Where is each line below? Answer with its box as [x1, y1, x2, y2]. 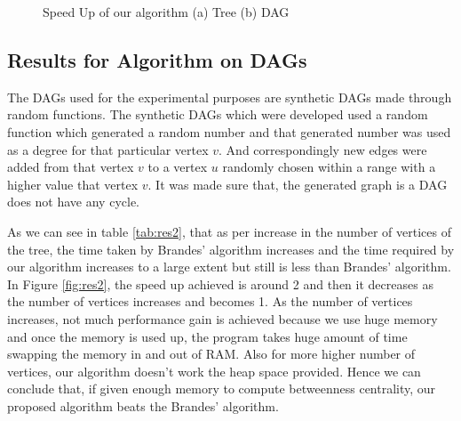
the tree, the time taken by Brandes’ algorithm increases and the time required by [7, 239, 455, 258]
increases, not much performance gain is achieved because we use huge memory [7, 309, 438, 328]
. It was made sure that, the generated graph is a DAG [147, 174, 448, 193]
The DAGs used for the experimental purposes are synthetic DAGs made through [7, 87, 452, 106]
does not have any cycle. [7, 192, 140, 211]
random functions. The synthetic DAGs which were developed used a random [7, 105, 428, 124]
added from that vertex [7, 158, 134, 176]
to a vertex [147, 158, 208, 176]
